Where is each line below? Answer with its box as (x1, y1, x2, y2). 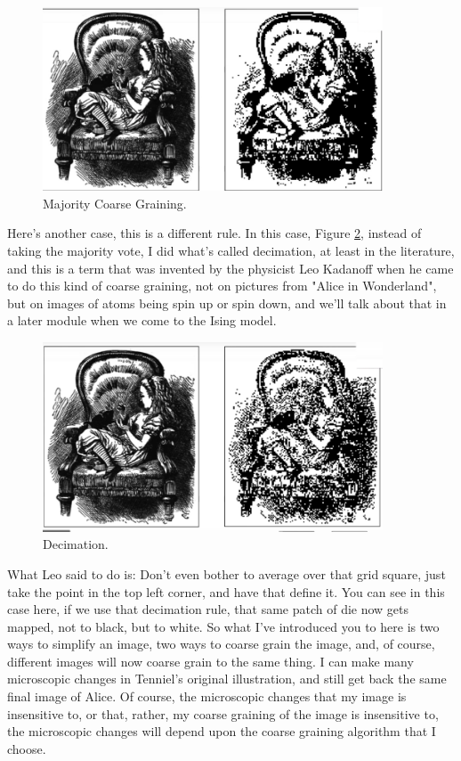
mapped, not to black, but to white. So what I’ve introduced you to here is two (7, 617, 440, 635)
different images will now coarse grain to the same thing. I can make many (7, 651, 414, 670)
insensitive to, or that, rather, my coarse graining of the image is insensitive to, (7, 704, 439, 723)
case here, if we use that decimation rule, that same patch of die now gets (7, 600, 409, 618)
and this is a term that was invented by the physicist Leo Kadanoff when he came (7, 258, 454, 277)
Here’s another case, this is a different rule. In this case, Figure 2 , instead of (7, 224, 422, 242)
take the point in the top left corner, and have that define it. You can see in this (7, 582, 445, 601)
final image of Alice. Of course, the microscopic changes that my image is (7, 687, 407, 706)
